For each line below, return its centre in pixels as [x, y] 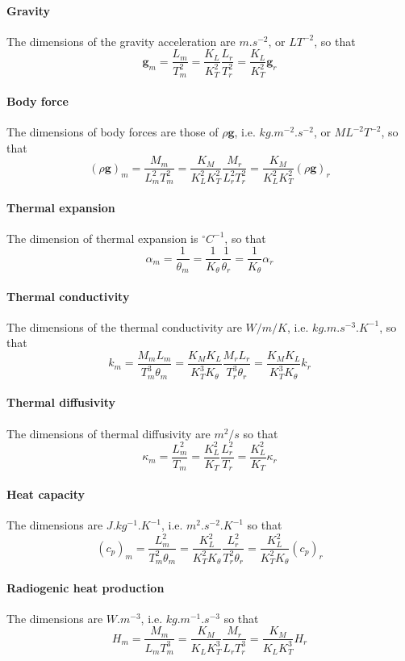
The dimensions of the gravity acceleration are [121, 41]
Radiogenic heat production [86, 587]
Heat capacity [46, 494]
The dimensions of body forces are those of [113, 132]
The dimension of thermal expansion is [102, 238]
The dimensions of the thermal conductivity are [124, 326]
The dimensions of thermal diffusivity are [109, 433]
